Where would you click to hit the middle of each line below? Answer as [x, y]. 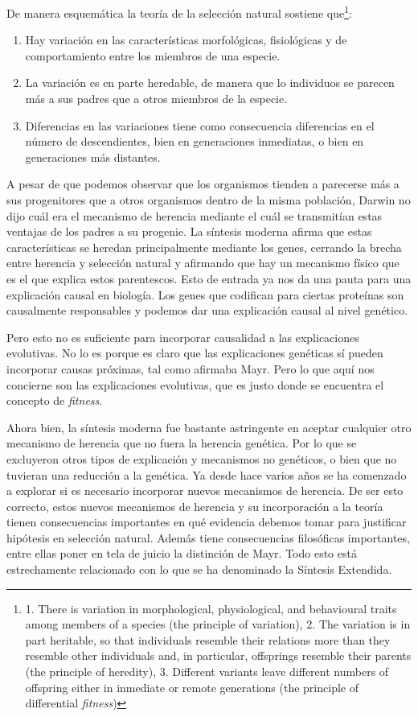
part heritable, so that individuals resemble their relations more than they [208, 639]
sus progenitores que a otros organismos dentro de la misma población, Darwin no [209, 200]
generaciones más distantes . [93, 157]
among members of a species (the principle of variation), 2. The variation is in [218, 624]
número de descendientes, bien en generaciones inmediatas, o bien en [195, 141]
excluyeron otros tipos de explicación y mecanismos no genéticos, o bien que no [202, 458]
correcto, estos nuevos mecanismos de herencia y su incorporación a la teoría [195, 506]
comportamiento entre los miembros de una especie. [153, 55]
